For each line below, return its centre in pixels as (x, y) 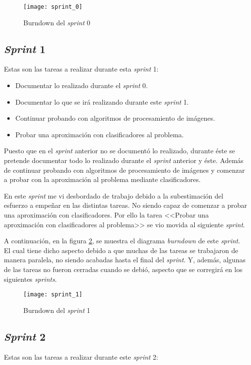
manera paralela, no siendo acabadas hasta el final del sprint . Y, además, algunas (125, 260)
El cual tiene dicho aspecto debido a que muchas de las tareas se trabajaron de (121, 250)
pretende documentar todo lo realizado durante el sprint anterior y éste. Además (124, 160)
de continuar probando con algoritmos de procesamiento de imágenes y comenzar (125, 170)
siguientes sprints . (30, 279)
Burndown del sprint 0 (57, 22)
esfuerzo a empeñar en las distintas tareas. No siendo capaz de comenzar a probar (125, 205)
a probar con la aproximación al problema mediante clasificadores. (102, 179)
